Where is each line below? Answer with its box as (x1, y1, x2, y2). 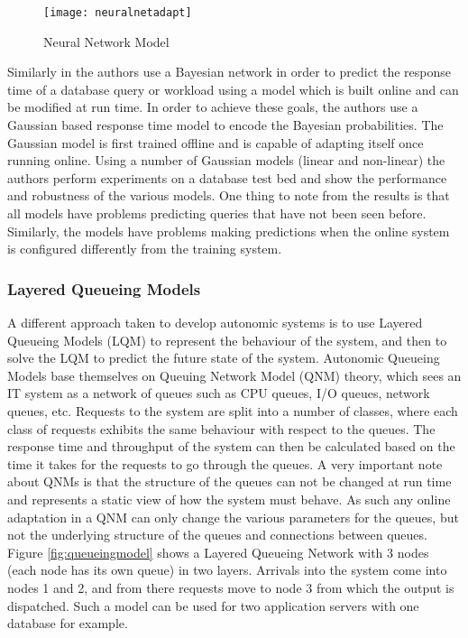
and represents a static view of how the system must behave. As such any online (7, 489, 451, 508)
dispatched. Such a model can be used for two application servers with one (7, 596, 419, 615)
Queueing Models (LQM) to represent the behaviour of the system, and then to (7, 330, 447, 349)
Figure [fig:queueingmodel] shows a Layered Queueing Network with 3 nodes (7, 542, 429, 561)
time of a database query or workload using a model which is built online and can (7, 79, 459, 98)
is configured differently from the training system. (7, 239, 282, 258)
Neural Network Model (43, 32, 170, 51)
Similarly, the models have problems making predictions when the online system (7, 221, 450, 240)
